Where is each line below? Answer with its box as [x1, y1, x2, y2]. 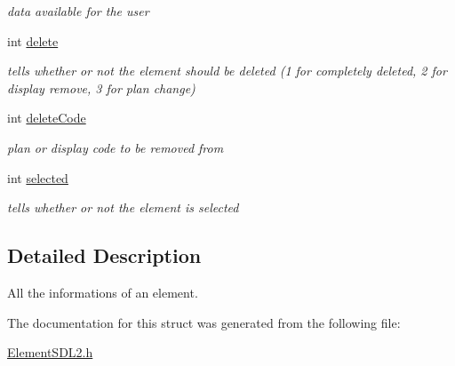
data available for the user [7, 2, 149, 20]
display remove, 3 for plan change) [7, 78, 196, 97]
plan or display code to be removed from [7, 138, 224, 156]
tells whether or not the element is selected [7, 198, 239, 217]
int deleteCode [7, 108, 86, 127]
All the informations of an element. [7, 282, 198, 301]
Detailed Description [7, 242, 202, 269]
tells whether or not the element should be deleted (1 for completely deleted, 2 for [7, 61, 447, 80]
